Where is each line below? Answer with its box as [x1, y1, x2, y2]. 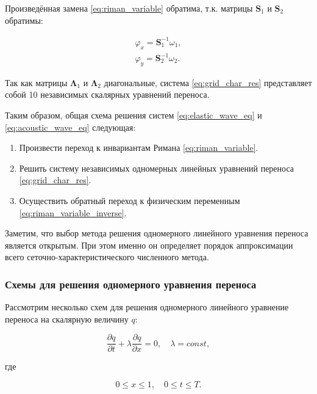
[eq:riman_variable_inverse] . [19, 206, 127, 219]
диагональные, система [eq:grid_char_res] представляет [104, 76, 312, 89]
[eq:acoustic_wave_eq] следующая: [5, 120, 136, 133]
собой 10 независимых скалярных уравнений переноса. [5, 88, 210, 101]
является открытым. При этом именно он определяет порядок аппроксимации [5, 238, 293, 251]
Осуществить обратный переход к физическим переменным [19, 194, 240, 206]
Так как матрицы [5, 76, 68, 89]
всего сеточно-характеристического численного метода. [5, 250, 209, 263]
